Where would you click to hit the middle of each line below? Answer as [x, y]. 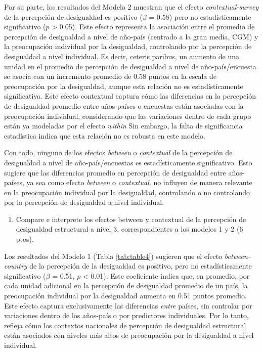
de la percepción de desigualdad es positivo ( [73, 16]
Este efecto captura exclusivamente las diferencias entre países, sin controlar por [128, 305]
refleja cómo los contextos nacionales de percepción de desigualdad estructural [125, 325]
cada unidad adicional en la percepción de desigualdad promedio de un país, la [126, 285]
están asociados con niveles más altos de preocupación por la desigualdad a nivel [129, 335]
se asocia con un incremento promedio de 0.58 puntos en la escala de [110, 76]
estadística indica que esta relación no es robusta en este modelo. [105, 135]
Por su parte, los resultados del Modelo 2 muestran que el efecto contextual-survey [131, 7]
